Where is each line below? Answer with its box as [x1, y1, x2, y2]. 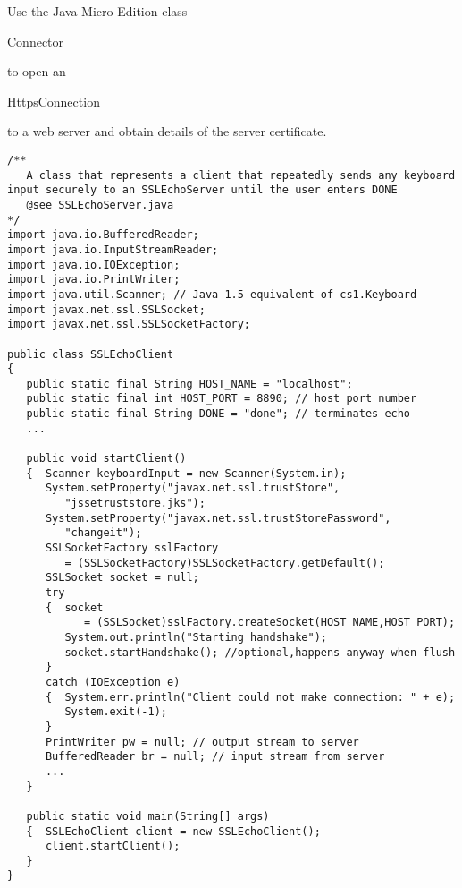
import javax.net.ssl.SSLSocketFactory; [7, 318, 251, 331]
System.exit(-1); [64, 705, 167, 719]
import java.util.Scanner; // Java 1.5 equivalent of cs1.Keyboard [7, 287, 417, 301]
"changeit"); [64, 526, 142, 540]
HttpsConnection [7, 91, 100, 110]
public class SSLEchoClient [7, 347, 174, 361]
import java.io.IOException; [7, 258, 181, 271]
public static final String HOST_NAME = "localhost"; [26, 377, 353, 390]
